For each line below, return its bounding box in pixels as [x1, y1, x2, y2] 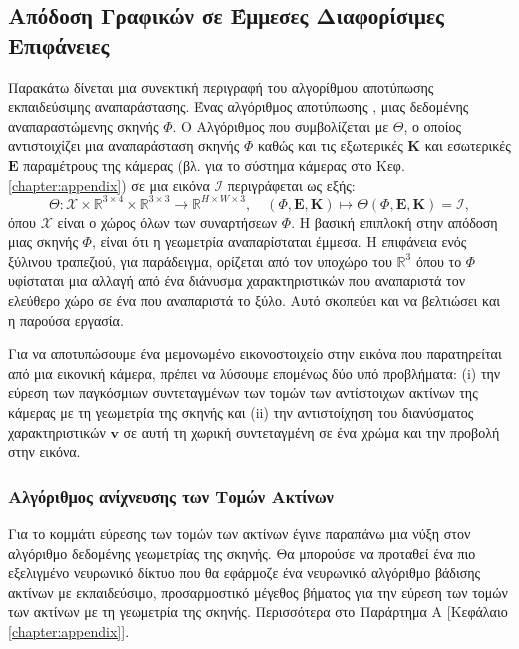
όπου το [415, 250, 462, 271]
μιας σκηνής [8, 231, 78, 252]
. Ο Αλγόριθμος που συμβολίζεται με [172, 115, 389, 136]
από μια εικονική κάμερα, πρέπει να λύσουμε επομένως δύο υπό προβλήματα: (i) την [8, 362, 501, 383]
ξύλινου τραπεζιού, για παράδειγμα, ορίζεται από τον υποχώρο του [8, 250, 392, 271]
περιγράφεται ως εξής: [227, 174, 356, 195]
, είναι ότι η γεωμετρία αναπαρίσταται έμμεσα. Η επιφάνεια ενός [91, 231, 467, 252]
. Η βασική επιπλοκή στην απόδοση [291, 211, 498, 232]
